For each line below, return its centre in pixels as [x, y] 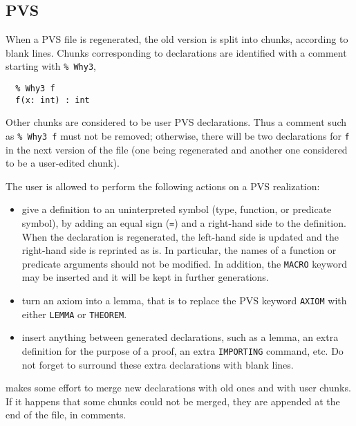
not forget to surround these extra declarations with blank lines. [158, 364]
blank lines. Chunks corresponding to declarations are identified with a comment [176, 52]
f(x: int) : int [53, 100]
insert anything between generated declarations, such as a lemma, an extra [180, 337]
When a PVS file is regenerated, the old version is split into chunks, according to [177, 39]
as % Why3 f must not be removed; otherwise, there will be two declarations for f [178, 135]
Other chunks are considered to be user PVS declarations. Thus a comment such [176, 122]
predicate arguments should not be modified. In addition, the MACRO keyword [184, 263]
